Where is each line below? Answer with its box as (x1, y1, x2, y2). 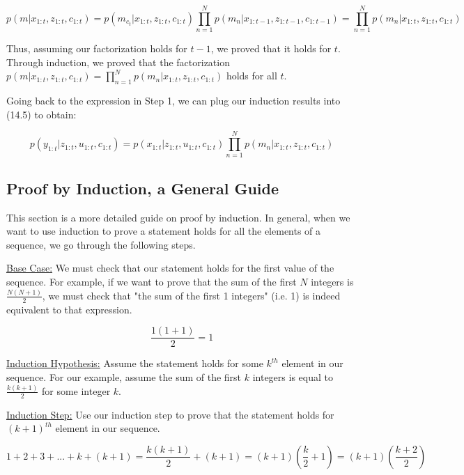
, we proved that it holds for (210, 41, 332, 56)
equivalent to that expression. (6, 302, 132, 316)
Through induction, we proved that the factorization (6, 54, 230, 69)
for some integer (41, 383, 111, 398)
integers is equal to (252, 369, 333, 384)
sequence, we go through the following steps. (6, 237, 196, 251)
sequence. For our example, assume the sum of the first (6, 369, 242, 384)
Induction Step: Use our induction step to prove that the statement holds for (6, 407, 334, 421)
